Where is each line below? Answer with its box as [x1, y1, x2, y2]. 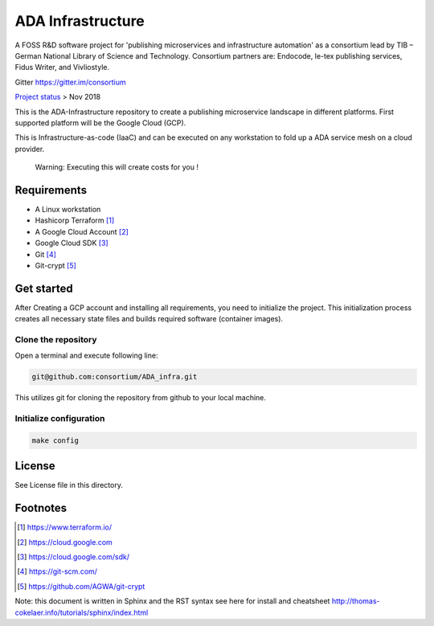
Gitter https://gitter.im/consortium [14, 77, 126, 87]
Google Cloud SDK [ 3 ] [35, 238, 108, 248]
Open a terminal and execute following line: [14, 350, 158, 361]
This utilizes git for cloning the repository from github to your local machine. [14, 393, 267, 403]
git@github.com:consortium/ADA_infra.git [31, 372, 198, 382]
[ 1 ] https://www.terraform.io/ [17, 522, 113, 532]
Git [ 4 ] [35, 249, 56, 259]
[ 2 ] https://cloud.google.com [17, 537, 113, 546]
